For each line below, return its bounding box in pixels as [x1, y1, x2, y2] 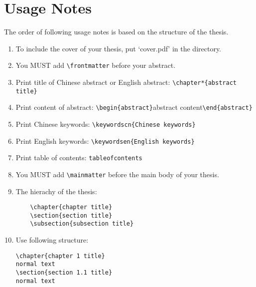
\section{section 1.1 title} [15, 269, 113, 277]
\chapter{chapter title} [30, 204, 113, 211]
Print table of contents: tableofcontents [15, 152, 142, 163]
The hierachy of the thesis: [15, 186, 97, 196]
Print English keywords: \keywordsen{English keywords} [15, 135, 195, 146]
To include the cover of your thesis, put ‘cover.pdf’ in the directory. [15, 43, 222, 53]
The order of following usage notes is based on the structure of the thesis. [4, 26, 229, 37]
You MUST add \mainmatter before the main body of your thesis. [15, 169, 219, 179]
